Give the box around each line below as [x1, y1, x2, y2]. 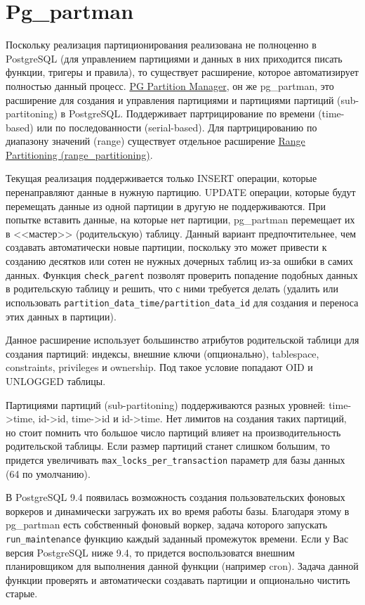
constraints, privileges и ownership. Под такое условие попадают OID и [6, 360, 313, 375]
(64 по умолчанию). [6, 466, 91, 481]
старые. [6, 586, 38, 601]
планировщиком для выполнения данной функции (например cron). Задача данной [6, 559, 359, 573]
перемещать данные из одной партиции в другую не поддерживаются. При [6, 198, 326, 213]
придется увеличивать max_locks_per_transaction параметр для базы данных [6, 452, 345, 467]
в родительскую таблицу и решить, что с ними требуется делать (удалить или [6, 281, 338, 296]
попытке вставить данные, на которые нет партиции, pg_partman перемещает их [6, 212, 355, 227]
